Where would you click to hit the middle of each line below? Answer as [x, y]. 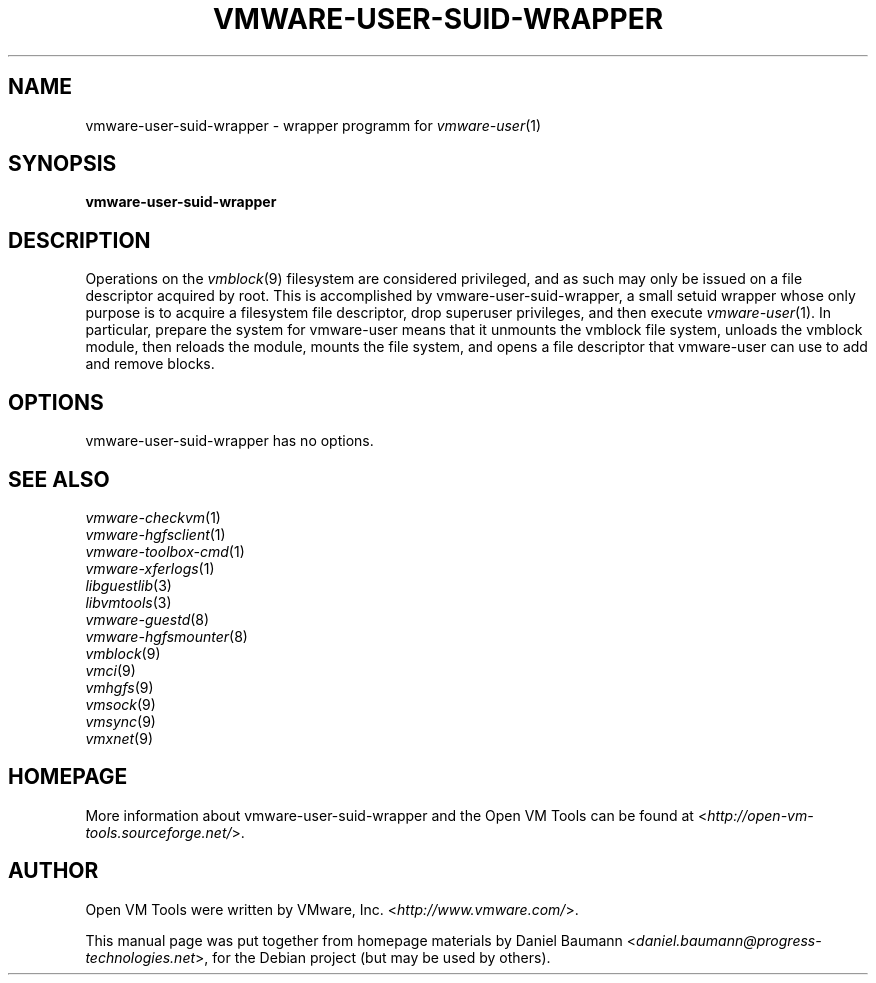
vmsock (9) [120, 704]
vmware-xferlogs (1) [150, 568]
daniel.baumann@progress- [729, 940]
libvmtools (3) [128, 602]
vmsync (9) [120, 721]
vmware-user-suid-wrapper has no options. [229, 441]
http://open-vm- [760, 815]
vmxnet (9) [119, 738]
